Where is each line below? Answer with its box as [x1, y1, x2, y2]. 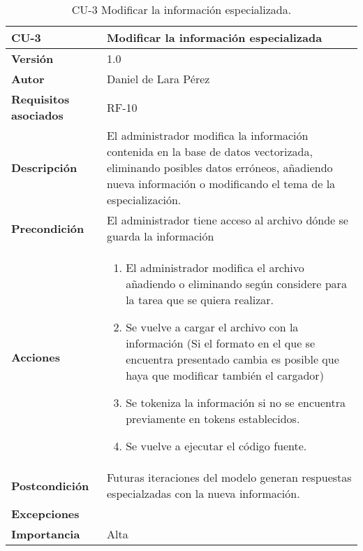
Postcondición [11, 477, 89, 494]
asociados [11, 107, 64, 123]
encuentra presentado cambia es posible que [126, 351, 339, 367]
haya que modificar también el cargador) [126, 367, 324, 383]
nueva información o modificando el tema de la [106, 176, 336, 192]
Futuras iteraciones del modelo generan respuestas [106, 469, 352, 485]
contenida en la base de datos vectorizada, [106, 143, 313, 159]
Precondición [11, 220, 84, 236]
